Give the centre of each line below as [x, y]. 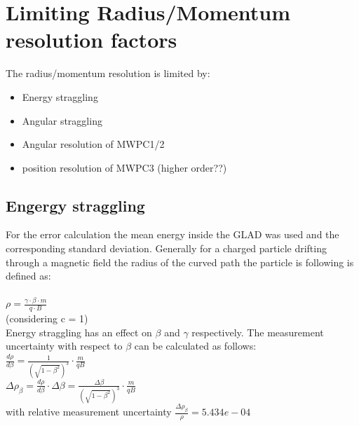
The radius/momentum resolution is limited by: [108, 73]
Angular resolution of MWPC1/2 [93, 144]
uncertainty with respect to [64, 346]
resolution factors [92, 40]
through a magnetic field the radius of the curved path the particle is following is [180, 262]
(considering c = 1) [47, 318]
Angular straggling [62, 120]
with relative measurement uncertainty [89, 412]
